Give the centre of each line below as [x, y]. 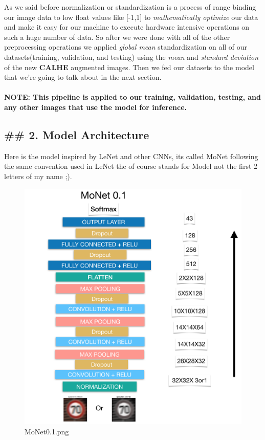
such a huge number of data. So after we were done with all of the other [117, 37]
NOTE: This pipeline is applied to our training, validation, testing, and [132, 97]
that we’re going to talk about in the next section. [83, 77]
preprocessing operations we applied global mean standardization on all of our [126, 47]
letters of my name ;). [38, 176]
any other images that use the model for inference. [95, 107]
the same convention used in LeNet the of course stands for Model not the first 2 [131, 166]
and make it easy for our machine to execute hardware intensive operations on [127, 27]
